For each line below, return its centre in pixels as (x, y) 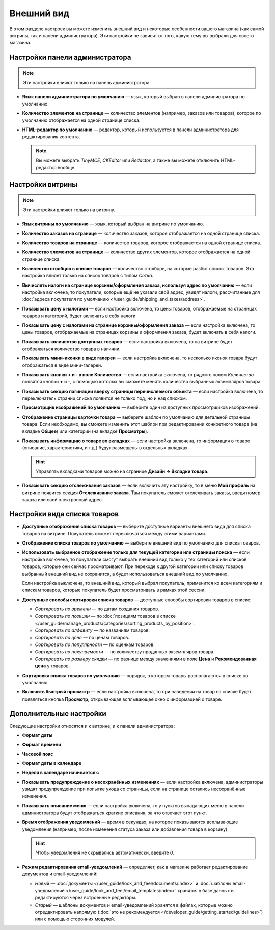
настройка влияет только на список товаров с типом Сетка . (88, 276)
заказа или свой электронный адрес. (63, 500)
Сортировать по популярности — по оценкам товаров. (95, 644)
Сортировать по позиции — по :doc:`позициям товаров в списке (105, 616)
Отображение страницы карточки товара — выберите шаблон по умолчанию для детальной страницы (136, 417)
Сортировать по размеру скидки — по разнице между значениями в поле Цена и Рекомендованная (146, 659)
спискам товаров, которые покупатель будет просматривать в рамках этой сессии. (114, 590)
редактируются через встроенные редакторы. (86, 898)
